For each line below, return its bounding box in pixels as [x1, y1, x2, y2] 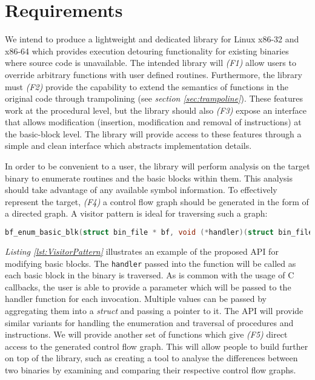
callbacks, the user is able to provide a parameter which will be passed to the [5, 280, 291, 293]
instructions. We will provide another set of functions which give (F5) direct [5, 328, 288, 341]
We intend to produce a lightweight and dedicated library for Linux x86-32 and [5, 33, 299, 45]
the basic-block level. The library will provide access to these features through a [5, 127, 302, 140]
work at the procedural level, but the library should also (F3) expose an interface [5, 103, 307, 116]
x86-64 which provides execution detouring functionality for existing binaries [5, 44, 289, 57]
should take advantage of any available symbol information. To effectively [5, 183, 277, 196]
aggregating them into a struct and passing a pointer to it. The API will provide [5, 304, 303, 316]
